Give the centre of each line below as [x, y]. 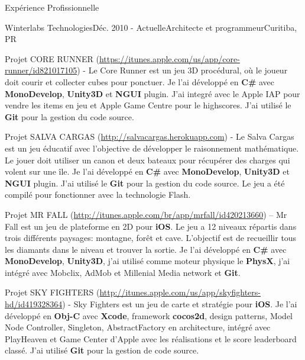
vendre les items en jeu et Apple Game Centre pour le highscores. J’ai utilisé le [148, 105]
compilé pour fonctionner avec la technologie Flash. [98, 195]
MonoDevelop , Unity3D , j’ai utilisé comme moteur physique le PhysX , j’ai [147, 261]
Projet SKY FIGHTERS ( [52, 292]
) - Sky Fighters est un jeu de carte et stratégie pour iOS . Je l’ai [180, 304]
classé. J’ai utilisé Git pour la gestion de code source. [102, 350]
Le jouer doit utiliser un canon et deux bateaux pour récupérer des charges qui [147, 160]
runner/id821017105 [41, 70]
